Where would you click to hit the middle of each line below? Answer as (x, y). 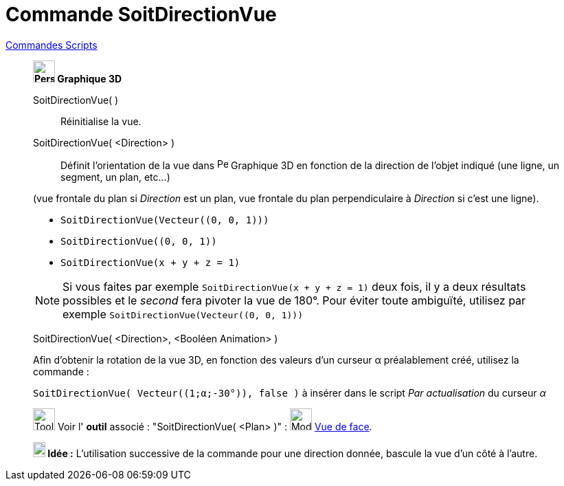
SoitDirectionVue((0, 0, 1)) (139, 241)
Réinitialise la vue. (101, 121)
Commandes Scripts (52, 45)
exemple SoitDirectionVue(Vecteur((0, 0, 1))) (183, 314)
